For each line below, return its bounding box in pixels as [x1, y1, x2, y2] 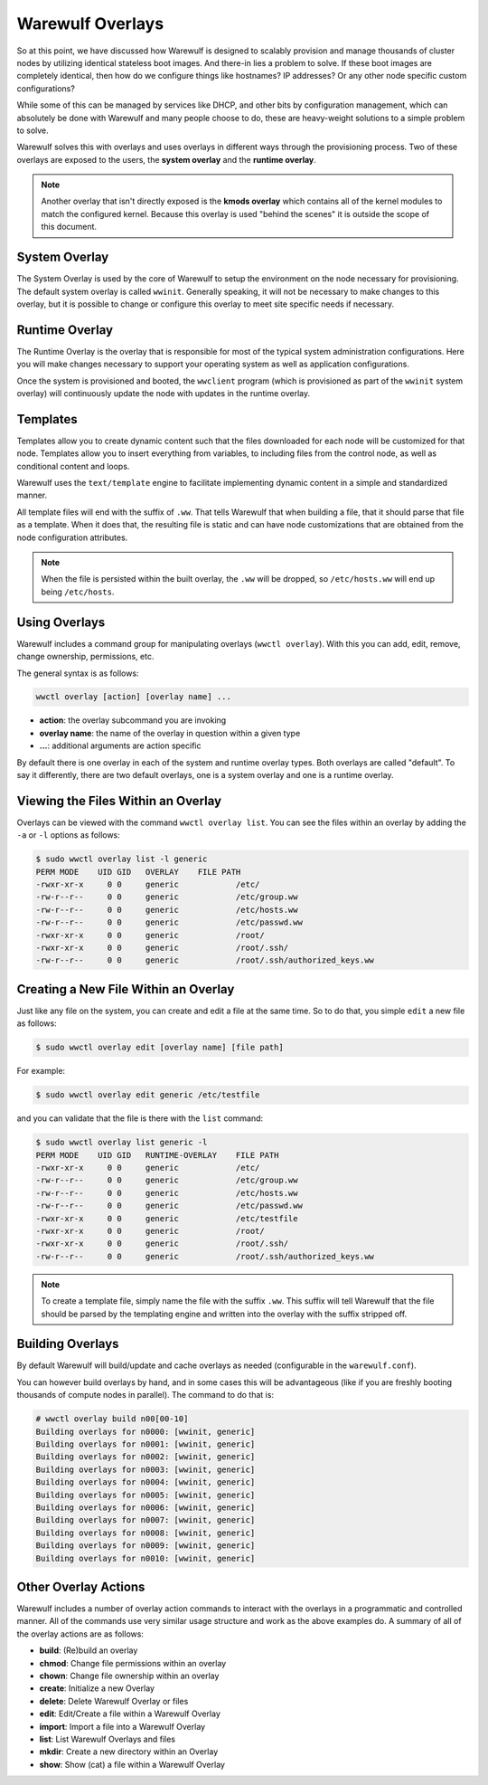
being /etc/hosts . [41, 586, 115, 597]
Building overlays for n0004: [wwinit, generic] [35, 1477, 256, 1487]
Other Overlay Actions [16, 1579, 145, 1594]
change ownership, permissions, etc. [16, 651, 155, 662]
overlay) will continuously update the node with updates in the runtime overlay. [16, 388, 311, 398]
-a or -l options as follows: [16, 830, 121, 840]
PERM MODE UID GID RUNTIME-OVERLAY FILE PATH [35, 1150, 279, 1160]
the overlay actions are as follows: [16, 1628, 145, 1639]
